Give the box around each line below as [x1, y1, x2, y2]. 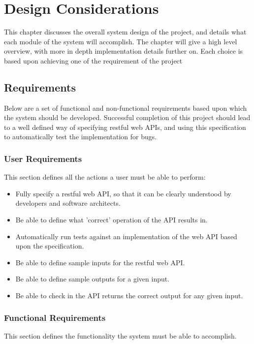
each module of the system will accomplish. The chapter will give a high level [4, 36, 237, 46]
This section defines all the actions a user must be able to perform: [4, 172, 206, 182]
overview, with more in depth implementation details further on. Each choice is [4, 46, 243, 56]
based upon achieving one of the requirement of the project [4, 55, 183, 65]
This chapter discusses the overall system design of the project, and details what [4, 27, 247, 37]
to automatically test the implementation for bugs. [4, 131, 157, 142]
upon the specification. [15, 241, 84, 251]
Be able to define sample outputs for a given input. [15, 274, 170, 284]
